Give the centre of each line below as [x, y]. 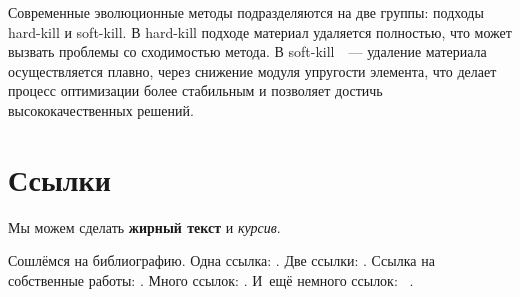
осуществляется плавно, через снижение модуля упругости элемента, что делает [252, 70]
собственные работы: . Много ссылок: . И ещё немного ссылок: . [211, 279]
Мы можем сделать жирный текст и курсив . [144, 226]
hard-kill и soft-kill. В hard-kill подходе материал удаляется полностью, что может [260, 31]
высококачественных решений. [101, 109]
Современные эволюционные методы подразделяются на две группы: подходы [246, 12]
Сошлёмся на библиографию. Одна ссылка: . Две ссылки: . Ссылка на [221, 260]
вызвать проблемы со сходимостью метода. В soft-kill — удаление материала [247, 51]
